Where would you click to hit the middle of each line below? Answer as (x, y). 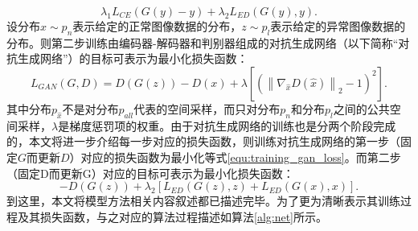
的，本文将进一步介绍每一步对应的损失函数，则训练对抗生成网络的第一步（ (203, 141)
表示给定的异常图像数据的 (338, 26)
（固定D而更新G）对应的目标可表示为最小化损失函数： (150, 173)
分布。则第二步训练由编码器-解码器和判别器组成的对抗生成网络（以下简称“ (203, 42)
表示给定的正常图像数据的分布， (157, 26)
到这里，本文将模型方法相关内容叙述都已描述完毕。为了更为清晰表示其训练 (203, 201)
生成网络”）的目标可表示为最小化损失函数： (133, 58)
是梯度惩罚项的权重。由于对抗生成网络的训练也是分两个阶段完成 (227, 125)
